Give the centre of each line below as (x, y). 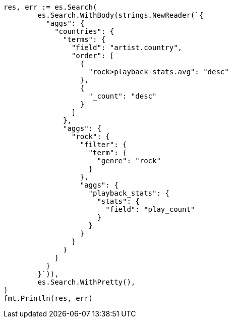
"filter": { (103, 145)
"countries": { (84, 31)
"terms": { (84, 39)
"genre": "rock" (129, 161)
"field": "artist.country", (127, 48)
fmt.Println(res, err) (48, 298)
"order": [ (93, 56)
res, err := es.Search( (50, 7)
